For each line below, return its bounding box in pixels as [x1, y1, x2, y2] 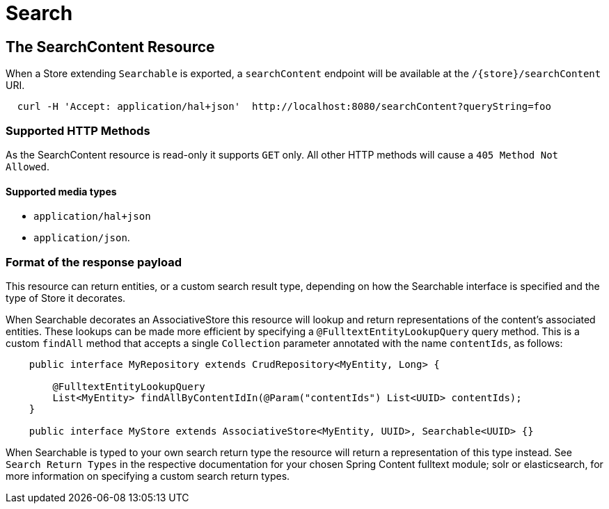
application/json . [33, 232, 130, 244]
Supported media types [6, 185, 117, 197]
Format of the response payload [6, 255, 182, 269]
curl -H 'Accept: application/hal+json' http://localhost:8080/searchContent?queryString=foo [17, 101, 551, 113]
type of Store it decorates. [6, 291, 126, 304]
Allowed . [6, 160, 50, 172]
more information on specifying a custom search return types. [6, 469, 290, 482]
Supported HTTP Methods [6, 123, 150, 138]
